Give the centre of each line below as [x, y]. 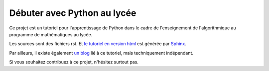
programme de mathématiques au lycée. [51, 34]
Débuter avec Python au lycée [73, 13]
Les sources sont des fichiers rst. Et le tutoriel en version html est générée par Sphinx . [98, 44]
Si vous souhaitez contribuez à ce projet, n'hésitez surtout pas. [74, 62]
